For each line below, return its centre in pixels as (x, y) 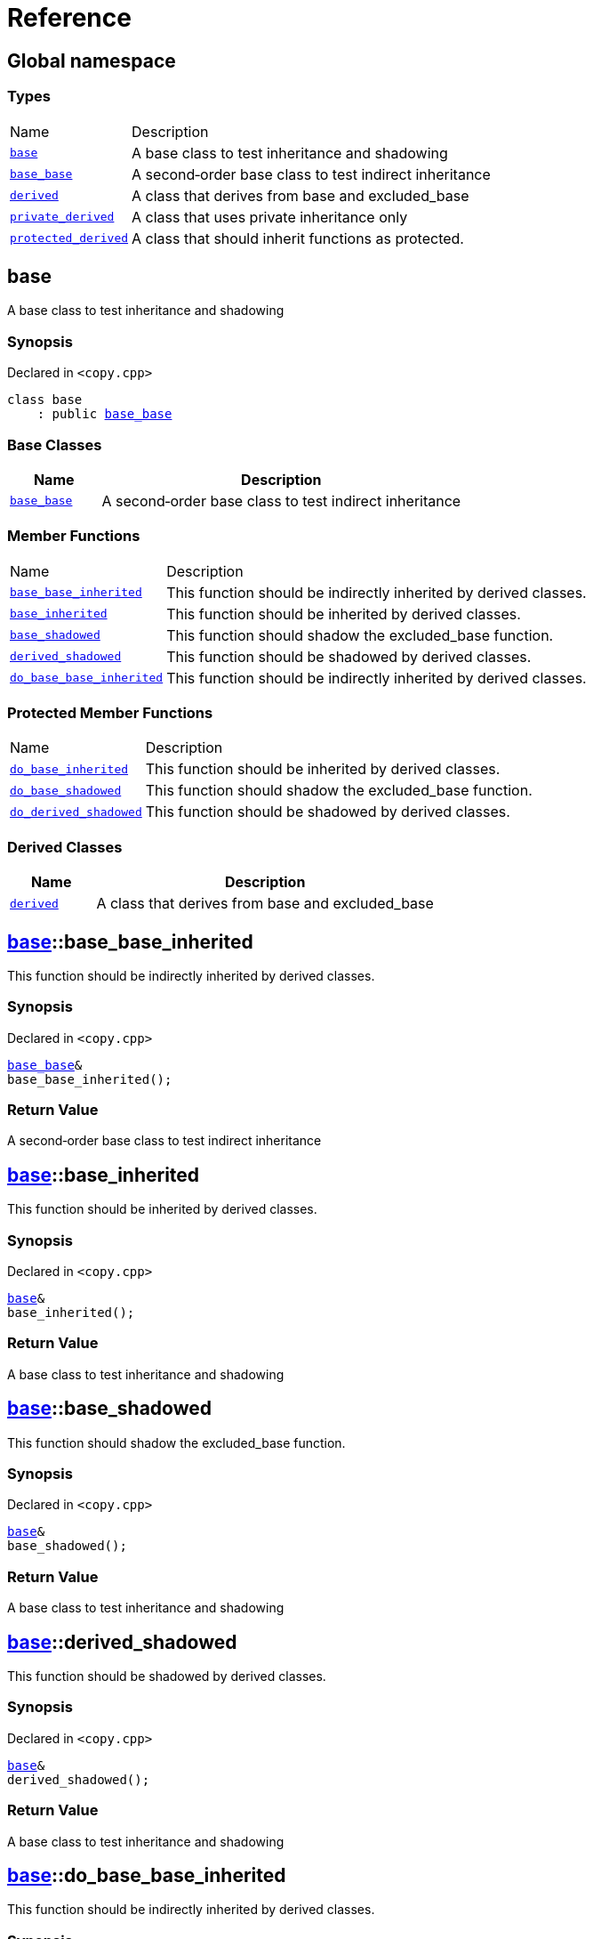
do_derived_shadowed (76, 812)
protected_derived (69, 238)
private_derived (62, 217)
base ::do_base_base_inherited (147, 1875)
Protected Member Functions (110, 713)
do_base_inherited (69, 769)
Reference (69, 18)
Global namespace (92, 61)
